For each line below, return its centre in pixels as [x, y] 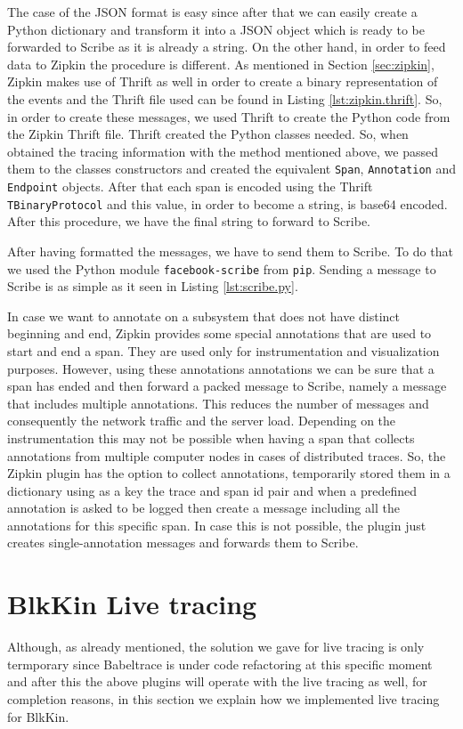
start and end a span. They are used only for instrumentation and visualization [223, 350]
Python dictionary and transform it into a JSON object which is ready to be [216, 29]
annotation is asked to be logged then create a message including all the [203, 508]
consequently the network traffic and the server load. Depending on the [202, 421]
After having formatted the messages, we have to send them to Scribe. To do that [230, 251]
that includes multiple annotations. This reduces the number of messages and [218, 403]
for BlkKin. [38, 716]
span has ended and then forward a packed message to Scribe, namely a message [227, 386]
